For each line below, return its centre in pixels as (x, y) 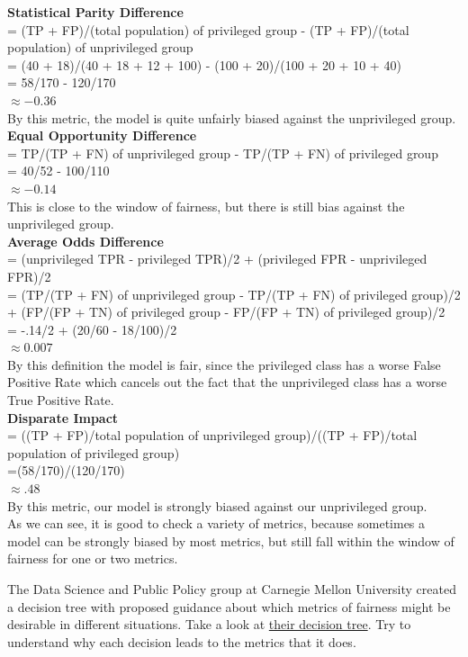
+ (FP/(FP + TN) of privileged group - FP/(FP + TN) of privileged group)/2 (226, 312)
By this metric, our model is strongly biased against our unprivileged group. (217, 505)
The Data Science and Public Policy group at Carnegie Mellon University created (232, 589)
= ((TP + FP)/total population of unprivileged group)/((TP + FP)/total (212, 435)
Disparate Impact (63, 417)
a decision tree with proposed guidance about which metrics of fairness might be (229, 606)
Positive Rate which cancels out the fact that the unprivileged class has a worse (227, 382)
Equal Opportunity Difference (102, 135)
